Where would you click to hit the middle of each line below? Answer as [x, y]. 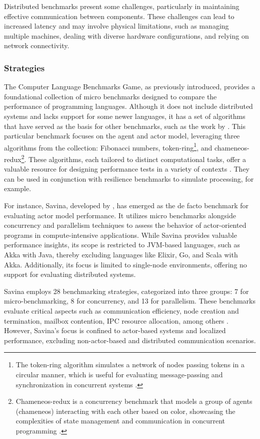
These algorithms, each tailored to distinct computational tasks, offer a [137, 159]
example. [18, 188]
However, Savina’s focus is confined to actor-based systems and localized [115, 330]
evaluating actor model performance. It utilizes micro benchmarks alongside [120, 215]
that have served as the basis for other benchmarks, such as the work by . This [125, 126]
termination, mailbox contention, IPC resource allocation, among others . [116, 320]
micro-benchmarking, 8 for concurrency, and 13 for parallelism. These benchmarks [130, 301]
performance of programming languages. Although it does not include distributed [128, 106]
